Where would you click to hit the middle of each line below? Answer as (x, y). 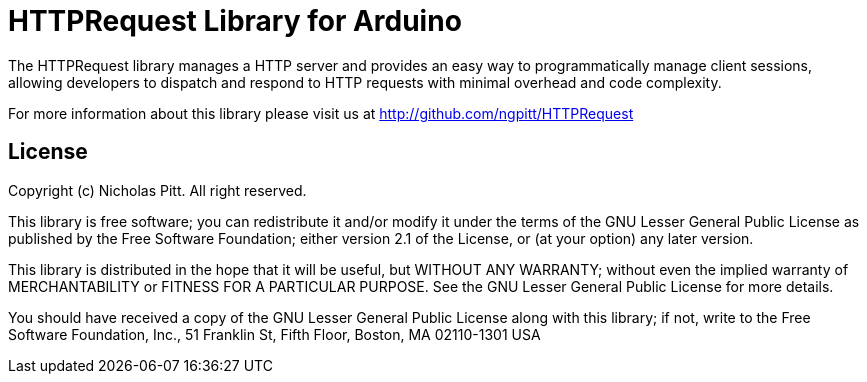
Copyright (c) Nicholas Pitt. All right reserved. (157, 190)
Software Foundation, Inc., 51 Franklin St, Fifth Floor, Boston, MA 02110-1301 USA (274, 334)
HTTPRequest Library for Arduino (235, 21)
